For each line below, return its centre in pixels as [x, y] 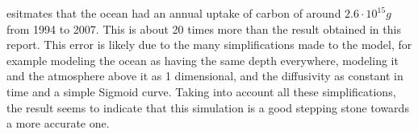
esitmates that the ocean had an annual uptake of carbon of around [174, 13]
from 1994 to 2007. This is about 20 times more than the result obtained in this [204, 28]
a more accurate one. [58, 123]
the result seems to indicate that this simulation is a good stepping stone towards [208, 107]
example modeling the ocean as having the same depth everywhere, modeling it [203, 60]
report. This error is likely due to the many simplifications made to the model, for [209, 45]
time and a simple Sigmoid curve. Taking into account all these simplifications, [201, 91]
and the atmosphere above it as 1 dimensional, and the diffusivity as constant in [205, 76]
